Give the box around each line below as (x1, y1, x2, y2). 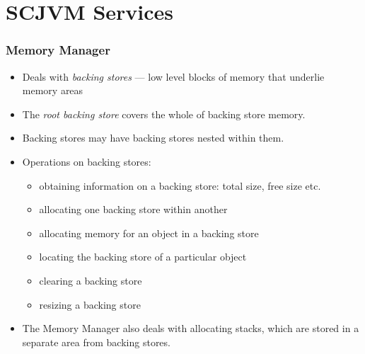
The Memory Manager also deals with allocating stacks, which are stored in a (22, 321, 359, 336)
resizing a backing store (39, 297, 141, 312)
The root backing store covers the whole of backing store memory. (22, 106, 306, 121)
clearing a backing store (39, 273, 142, 287)
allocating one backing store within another (39, 202, 228, 217)
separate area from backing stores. (22, 334, 170, 349)
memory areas (22, 83, 83, 98)
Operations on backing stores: (22, 154, 151, 169)
